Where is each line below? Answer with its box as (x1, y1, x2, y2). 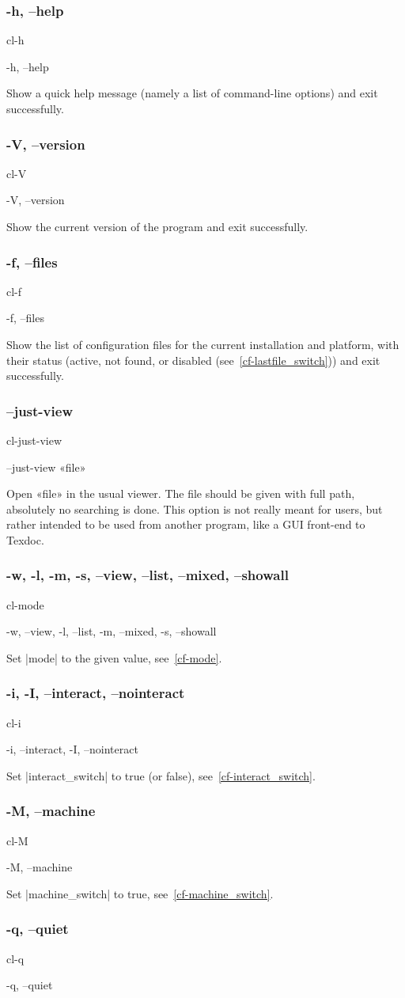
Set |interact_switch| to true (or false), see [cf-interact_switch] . (6, 767, 316, 784)
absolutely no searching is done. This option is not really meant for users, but (6, 500, 383, 517)
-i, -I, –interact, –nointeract (6, 683, 185, 703)
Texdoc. (6, 531, 44, 548)
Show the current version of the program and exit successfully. (6, 218, 308, 234)
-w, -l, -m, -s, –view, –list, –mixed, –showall (6, 565, 289, 585)
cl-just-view (6, 432, 62, 448)
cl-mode (6, 596, 44, 613)
